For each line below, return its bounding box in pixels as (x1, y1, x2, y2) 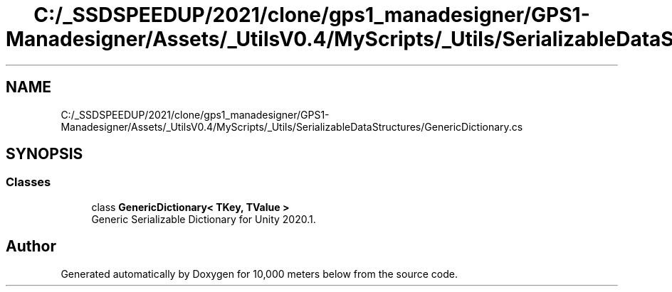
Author (6, 237, 56, 256)
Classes (6, 175, 51, 190)
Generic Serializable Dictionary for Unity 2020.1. (91, 212, 316, 225)
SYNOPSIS (6, 145, 83, 163)
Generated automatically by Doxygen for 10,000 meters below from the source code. (61, 267, 458, 280)
